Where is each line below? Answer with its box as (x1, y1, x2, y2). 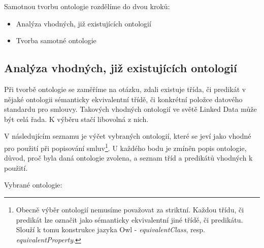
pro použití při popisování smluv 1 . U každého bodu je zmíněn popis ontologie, (4, 141, 247, 153)
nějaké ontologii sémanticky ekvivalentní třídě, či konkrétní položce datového (4, 94, 243, 104)
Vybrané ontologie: (4, 179, 62, 190)
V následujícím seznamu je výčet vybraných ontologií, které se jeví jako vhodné (4, 131, 251, 141)
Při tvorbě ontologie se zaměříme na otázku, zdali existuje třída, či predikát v (4, 83, 246, 94)
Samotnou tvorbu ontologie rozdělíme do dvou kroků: (4, 1, 170, 11)
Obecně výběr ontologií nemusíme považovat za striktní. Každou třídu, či (16, 204, 244, 214)
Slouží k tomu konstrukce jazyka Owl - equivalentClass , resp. (16, 224, 205, 235)
